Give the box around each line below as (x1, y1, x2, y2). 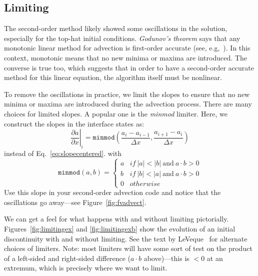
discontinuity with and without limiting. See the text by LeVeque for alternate (4, 233, 247, 243)
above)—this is (143, 252, 189, 263)
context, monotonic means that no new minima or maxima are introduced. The (4, 52, 247, 62)
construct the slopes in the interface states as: (4, 118, 144, 128)
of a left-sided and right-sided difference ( (4, 252, 131, 263)
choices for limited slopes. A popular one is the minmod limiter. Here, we (4, 108, 227, 118)
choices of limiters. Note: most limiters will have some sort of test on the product (4, 243, 252, 253)
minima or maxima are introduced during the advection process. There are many (4, 98, 252, 109)
